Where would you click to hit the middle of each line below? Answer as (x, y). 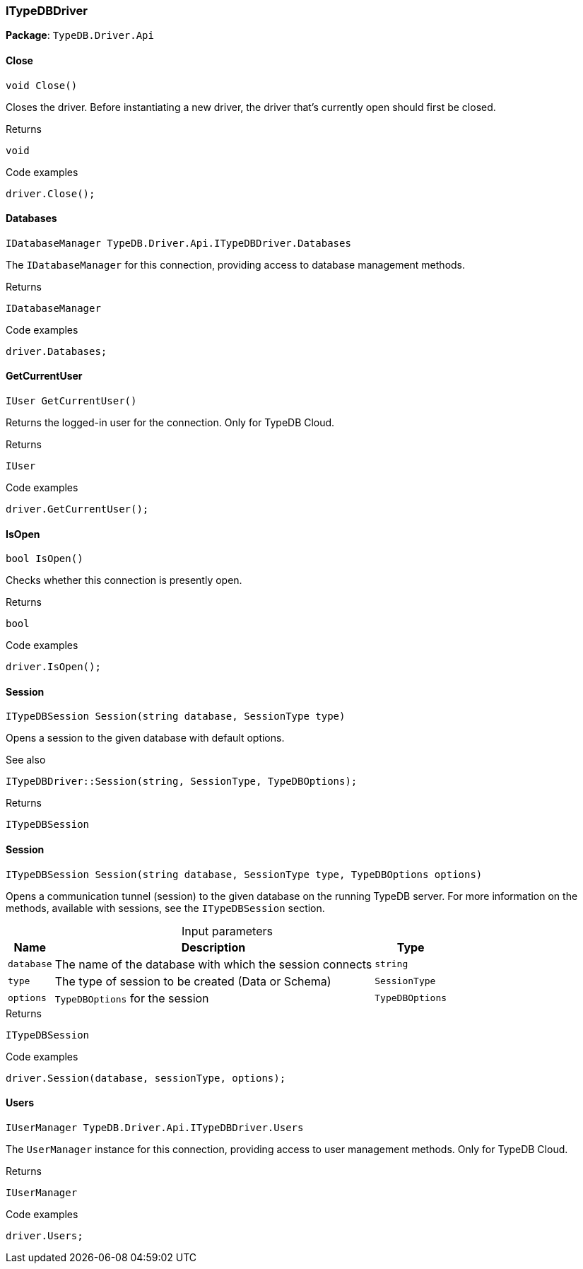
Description (213, 947)
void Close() (42, 85)
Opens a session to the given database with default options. (145, 738)
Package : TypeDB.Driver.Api (80, 35)
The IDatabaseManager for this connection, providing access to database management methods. (236, 264)
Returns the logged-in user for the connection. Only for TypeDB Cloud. (170, 423)
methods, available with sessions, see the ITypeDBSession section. (165, 908)
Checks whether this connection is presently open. (124, 580)
